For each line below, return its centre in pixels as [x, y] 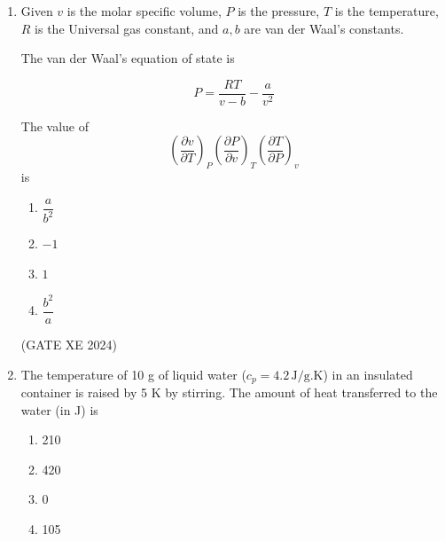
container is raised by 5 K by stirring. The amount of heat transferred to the [229, 392]
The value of [55, 125]
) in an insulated [368, 374]
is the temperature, [386, 11]
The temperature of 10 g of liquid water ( [133, 374]
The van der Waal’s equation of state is [128, 58]
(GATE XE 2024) [69, 344]
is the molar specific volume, [144, 11]
